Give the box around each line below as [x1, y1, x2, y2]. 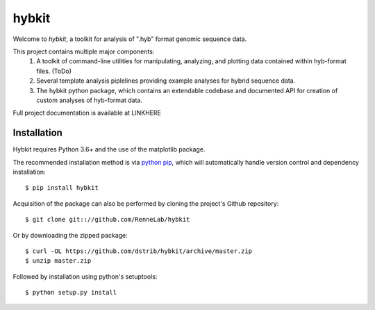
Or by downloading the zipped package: [12, 231, 128, 239]
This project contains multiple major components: [12, 47, 155, 56]
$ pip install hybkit [25, 184, 99, 192]
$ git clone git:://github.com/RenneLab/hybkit [25, 215, 190, 224]
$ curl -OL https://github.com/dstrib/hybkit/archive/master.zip [25, 247, 253, 255]
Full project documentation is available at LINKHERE [12, 108, 161, 117]
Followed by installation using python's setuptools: [12, 272, 158, 281]
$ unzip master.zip [25, 257, 92, 265]
